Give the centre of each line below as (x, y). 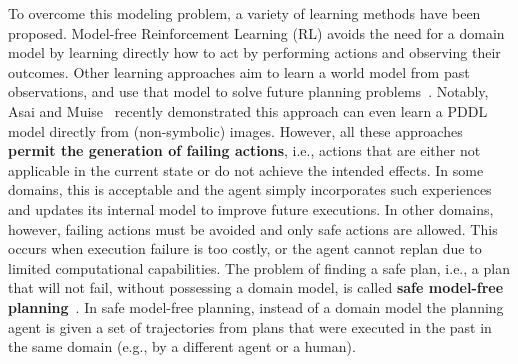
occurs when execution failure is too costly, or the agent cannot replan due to (245, 248)
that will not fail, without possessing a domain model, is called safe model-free (256, 287)
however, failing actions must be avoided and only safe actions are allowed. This (253, 228)
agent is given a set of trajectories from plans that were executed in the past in (250, 326)
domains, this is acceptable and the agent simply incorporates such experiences (250, 189)
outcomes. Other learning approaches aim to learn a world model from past (239, 71)
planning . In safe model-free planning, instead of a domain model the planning (256, 306)
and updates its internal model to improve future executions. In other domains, (251, 208)
